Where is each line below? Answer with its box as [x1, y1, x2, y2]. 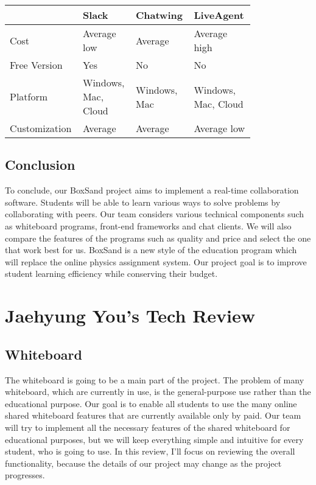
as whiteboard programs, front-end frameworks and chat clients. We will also [5, 219, 292, 232]
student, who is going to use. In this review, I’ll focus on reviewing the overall [5, 445, 295, 458]
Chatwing [135, 8, 183, 22]
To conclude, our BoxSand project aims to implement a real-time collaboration [5, 184, 299, 197]
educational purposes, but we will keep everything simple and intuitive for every [5, 433, 304, 445]
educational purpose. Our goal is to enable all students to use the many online [5, 397, 297, 410]
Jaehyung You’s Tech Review [5, 303, 256, 328]
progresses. [5, 469, 45, 481]
